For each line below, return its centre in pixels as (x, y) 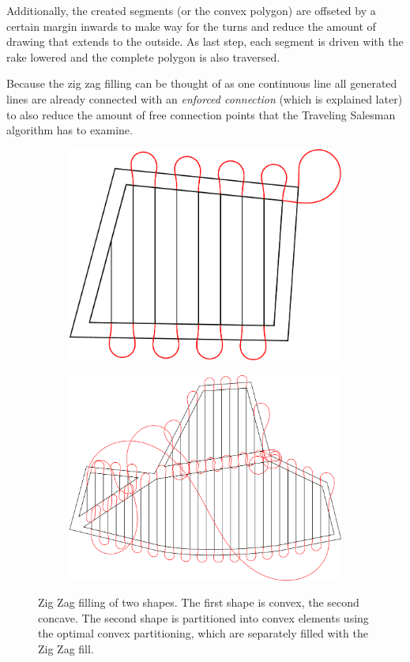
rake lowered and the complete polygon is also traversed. (143, 56)
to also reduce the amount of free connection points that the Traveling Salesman (201, 114)
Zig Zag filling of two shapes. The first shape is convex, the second (199, 602)
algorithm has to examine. (70, 130)
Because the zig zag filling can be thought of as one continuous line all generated (202, 83)
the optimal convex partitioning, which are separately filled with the (203, 633)
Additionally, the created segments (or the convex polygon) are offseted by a (191, 10)
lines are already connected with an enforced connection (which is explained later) (205, 98)
